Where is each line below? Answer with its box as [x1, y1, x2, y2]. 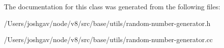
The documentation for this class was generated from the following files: [4, 1, 221, 11]
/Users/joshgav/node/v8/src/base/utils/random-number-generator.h [4, 18, 211, 28]
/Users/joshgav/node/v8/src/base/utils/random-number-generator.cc [4, 34, 213, 45]
